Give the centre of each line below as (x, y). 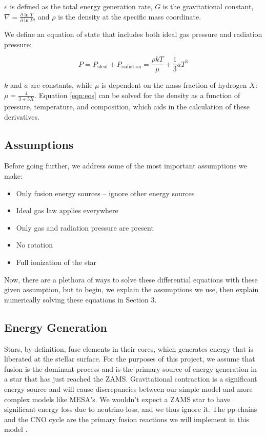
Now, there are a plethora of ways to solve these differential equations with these (131, 279)
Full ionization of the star (56, 262)
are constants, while (62, 85)
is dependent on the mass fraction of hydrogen (174, 85)
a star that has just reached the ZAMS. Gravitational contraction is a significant (131, 379)
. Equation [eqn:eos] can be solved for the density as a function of (137, 95)
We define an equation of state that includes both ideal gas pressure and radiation (133, 34)
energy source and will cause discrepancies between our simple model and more (128, 388)
